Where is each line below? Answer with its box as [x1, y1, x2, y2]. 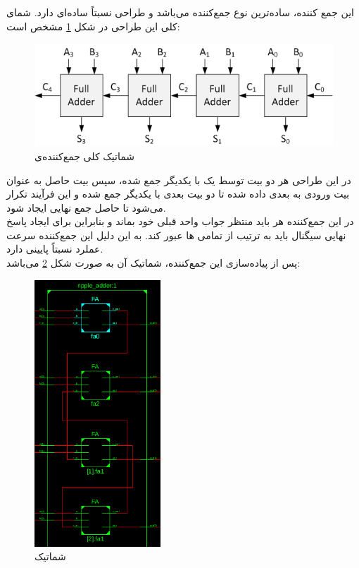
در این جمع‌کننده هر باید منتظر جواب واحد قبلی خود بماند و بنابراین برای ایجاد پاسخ [6, 214, 354, 229]
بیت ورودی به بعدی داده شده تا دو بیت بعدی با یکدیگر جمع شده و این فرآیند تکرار [6, 186, 350, 201]
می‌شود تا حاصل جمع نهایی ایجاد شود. [6, 200, 166, 214]
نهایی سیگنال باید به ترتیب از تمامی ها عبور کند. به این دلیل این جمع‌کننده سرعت [6, 227, 346, 242]
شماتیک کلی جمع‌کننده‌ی [34, 148, 134, 163]
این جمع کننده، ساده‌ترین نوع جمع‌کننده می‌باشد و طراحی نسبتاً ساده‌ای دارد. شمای [6, 5, 354, 20]
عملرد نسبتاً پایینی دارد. [6, 241, 103, 256]
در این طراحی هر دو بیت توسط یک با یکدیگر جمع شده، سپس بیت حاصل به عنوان [6, 172, 351, 187]
